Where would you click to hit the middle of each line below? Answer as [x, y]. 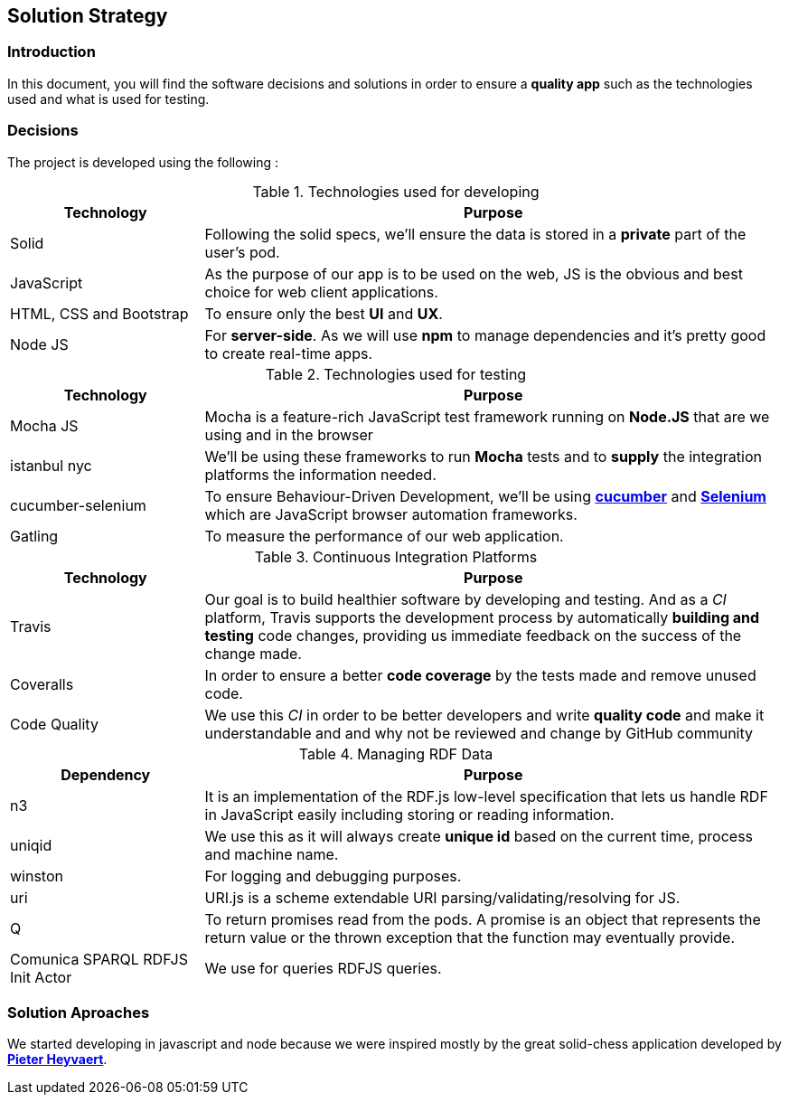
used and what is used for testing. [108, 99]
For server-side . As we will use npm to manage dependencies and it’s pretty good [485, 335]
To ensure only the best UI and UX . [324, 313]
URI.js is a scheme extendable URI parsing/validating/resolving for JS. [442, 897]
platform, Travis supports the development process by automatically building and [482, 617]
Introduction [52, 52]
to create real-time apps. [288, 353]
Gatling [34, 536]
